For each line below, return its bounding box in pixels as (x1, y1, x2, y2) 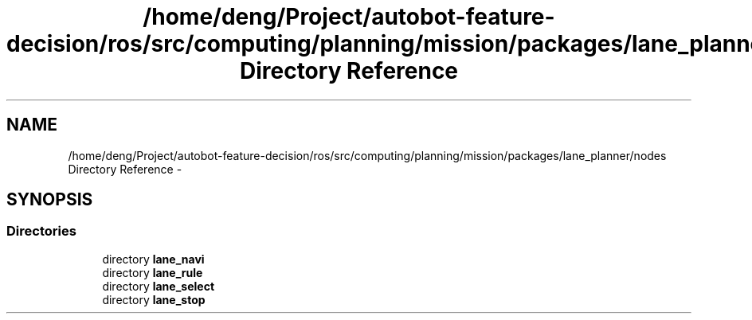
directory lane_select (102, 279, 215, 293)
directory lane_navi (102, 252, 205, 266)
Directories (6, 223, 76, 240)
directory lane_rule (102, 265, 203, 279)
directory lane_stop (102, 292, 206, 306)
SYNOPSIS (6, 189, 93, 210)
